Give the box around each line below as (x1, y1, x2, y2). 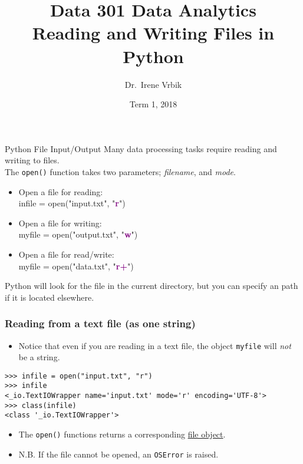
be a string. (18, 351, 60, 363)
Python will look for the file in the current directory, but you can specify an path (5, 279, 298, 292)
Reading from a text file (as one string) (5, 316, 196, 331)
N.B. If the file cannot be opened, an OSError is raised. (18, 447, 219, 460)
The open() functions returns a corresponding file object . (18, 428, 226, 440)
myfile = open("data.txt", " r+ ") (18, 259, 134, 272)
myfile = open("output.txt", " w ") (18, 228, 138, 241)
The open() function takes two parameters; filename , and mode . (5, 165, 236, 177)
